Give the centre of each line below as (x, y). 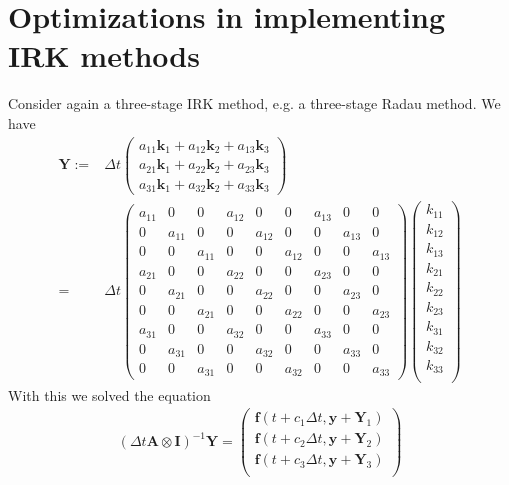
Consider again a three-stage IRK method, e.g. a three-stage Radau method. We (254, 103)
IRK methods (104, 55)
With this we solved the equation (109, 394)
